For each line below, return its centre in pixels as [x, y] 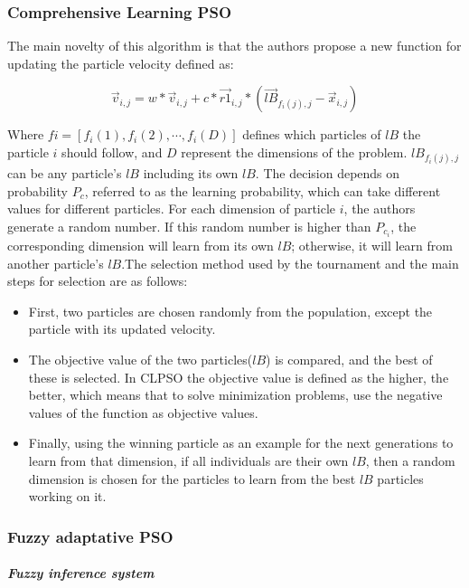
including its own [191, 173]
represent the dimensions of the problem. [294, 152]
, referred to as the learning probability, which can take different [263, 190]
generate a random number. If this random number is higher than [189, 226]
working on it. [67, 496]
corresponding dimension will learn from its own [141, 246]
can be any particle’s [65, 173]
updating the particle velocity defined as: [121, 63]
